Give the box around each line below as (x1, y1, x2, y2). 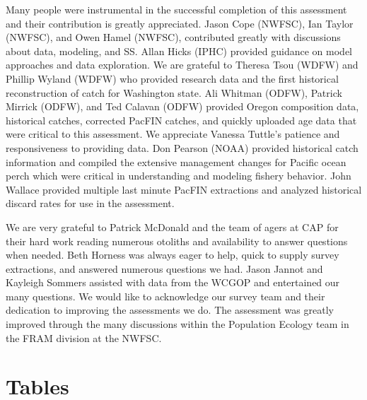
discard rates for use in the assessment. (6, 196, 175, 211)
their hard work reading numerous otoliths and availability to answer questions (6, 233, 348, 248)
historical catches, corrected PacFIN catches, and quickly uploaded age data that (6, 112, 357, 127)
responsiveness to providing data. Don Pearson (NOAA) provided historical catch (6, 140, 359, 155)
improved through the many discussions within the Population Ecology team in (6, 317, 349, 331)
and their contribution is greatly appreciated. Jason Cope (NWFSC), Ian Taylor (6, 16, 354, 30)
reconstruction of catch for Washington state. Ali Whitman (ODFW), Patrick (6, 85, 342, 100)
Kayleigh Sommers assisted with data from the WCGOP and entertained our (6, 275, 340, 290)
